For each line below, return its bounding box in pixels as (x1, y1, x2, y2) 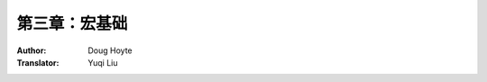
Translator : (16, 57, 60, 68)
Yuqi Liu (87, 57, 118, 68)
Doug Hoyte (87, 45, 133, 56)
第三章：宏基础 (16, 14, 128, 33)
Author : (16, 45, 47, 56)
